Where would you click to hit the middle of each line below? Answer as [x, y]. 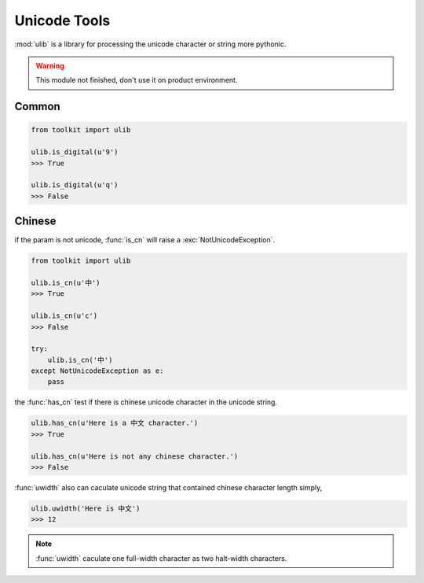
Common [37, 107]
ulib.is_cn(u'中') [66, 282]
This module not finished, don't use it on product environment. [137, 80]
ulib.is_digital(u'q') [75, 185]
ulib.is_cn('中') [80, 360]
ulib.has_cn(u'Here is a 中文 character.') [115, 423]
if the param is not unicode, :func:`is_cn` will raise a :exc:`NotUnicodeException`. [145, 240]
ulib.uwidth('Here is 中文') [86, 508]
